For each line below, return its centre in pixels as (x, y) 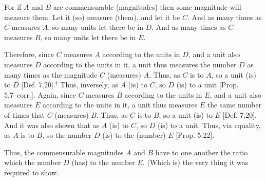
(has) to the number (103, 162)
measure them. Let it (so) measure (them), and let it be (92, 17)
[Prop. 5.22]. (195, 135)
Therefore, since (29, 54)
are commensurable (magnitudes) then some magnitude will (147, 7)
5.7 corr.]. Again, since (40, 94)
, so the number (67, 135)
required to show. (31, 172)
